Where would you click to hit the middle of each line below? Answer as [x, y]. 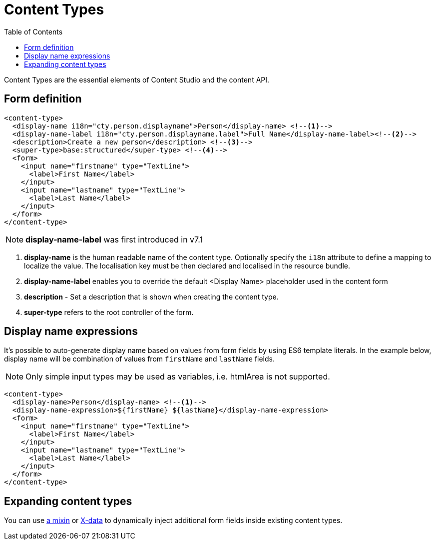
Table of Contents [33, 31]
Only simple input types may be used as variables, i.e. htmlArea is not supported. [178, 377]
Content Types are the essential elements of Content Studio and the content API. [137, 79]
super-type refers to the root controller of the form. [109, 312]
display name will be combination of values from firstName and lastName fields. [139, 359]
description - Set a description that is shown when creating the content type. [151, 296]
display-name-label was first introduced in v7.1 [114, 239]
